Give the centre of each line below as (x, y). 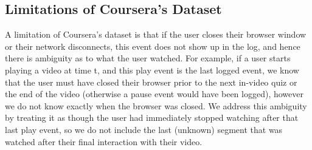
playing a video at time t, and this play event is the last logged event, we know (152, 70)
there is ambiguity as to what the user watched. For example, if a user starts (148, 58)
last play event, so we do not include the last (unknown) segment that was (144, 129)
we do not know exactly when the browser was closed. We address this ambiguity (156, 105)
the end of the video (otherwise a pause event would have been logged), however (154, 94)
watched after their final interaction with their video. (104, 141)
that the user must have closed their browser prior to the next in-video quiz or (151, 82)
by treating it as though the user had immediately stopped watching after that (152, 118)
